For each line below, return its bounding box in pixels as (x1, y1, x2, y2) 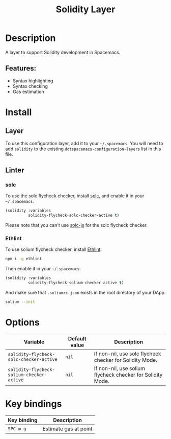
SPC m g (8, 426, 26, 431)
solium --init (5, 299, 36, 305)
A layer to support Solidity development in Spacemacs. (5, 49, 121, 55)
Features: (5, 64, 37, 73)
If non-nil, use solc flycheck (94, 350, 161, 357)
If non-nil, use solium (94, 364, 146, 372)
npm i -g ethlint (5, 257, 42, 262)
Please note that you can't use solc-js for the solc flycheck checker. (5, 222, 148, 228)
